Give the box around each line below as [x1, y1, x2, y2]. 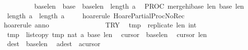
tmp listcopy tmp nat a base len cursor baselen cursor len [7, 29, 207, 39]
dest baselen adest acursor [7, 38, 101, 49]
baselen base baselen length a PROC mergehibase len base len [34, 1, 244, 11]
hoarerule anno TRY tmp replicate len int [3, 20, 197, 30]
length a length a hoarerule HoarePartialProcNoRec [7, 10, 185, 20]
